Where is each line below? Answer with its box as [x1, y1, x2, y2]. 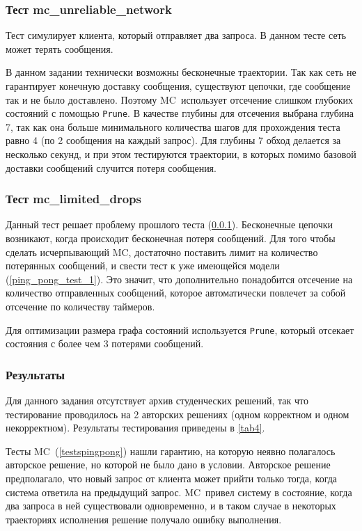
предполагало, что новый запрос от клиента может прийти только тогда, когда [6, 471, 338, 486]
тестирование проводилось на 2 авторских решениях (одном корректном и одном [6, 406, 349, 421]
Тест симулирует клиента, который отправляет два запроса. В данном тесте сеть [6, 28, 347, 42]
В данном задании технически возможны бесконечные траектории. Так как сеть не [6, 65, 356, 79]
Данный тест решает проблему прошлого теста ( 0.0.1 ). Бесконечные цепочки [6, 217, 333, 232]
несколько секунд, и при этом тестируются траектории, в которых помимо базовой [6, 147, 356, 161]
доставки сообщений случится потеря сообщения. [6, 160, 217, 175]
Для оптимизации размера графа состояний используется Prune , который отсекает [6, 322, 354, 337]
